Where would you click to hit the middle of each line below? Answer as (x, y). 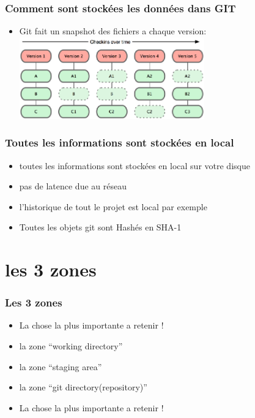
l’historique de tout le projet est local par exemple (113, 206)
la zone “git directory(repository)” (83, 387)
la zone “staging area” (61, 366)
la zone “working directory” (71, 346)
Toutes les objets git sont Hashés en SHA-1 (100, 227)
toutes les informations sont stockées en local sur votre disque (135, 165)
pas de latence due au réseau (73, 186)
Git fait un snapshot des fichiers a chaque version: (113, 31)
